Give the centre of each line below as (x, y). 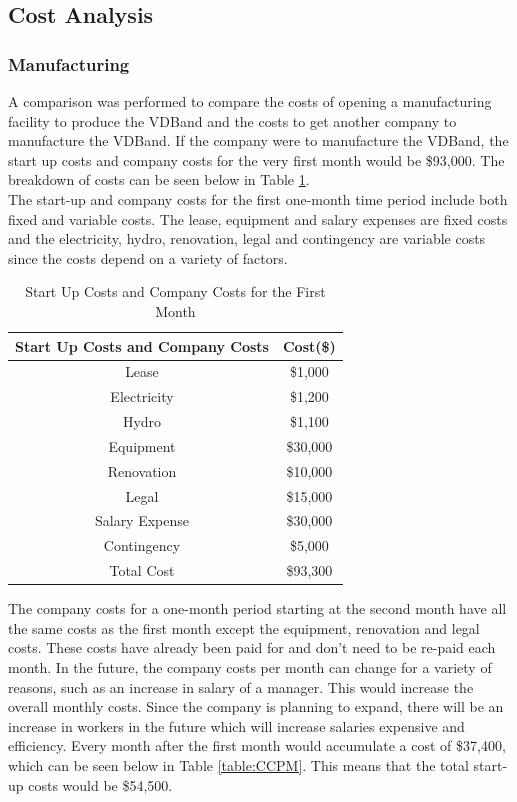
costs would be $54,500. (100, 784)
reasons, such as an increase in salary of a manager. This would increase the (241, 686)
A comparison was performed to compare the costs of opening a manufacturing (250, 101)
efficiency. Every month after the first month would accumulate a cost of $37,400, (257, 745)
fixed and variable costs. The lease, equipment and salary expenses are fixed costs (258, 218)
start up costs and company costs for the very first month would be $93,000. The (256, 159)
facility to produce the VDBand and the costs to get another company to (232, 120)
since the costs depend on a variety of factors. (148, 257)
